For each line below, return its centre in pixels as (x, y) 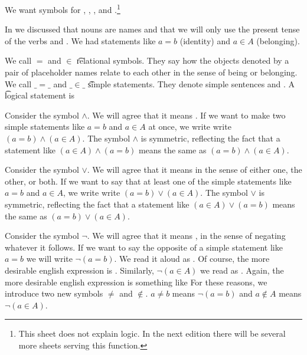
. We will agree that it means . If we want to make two (186, 115)
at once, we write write (190, 126)
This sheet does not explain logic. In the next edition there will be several (152, 333)
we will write (49, 259)
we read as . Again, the (242, 270)
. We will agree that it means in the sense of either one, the (195, 170)
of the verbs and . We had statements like (80, 40)
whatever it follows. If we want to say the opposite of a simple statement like (144, 247)
